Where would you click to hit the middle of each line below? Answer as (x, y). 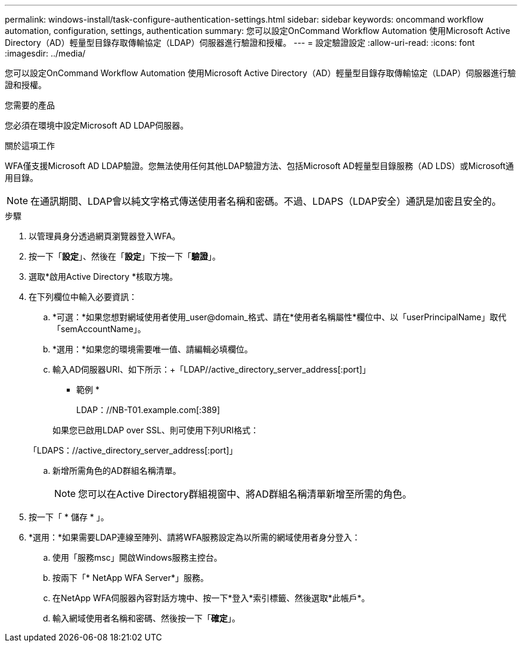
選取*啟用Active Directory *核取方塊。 (103, 276)
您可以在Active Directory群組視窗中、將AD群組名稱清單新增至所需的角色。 (245, 494)
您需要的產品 (30, 105)
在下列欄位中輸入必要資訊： (83, 297)
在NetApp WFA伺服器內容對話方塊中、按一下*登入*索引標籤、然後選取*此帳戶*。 (211, 598)
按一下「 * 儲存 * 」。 (69, 517)
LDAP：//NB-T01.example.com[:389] (148, 410)
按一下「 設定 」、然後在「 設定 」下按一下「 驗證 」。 (125, 256)
